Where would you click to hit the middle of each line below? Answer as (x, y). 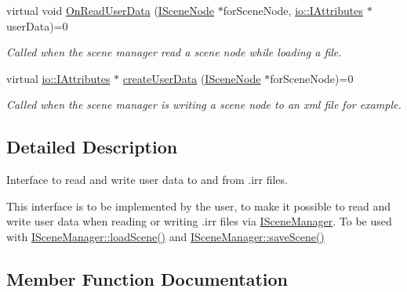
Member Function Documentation (147, 278)
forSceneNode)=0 (312, 78)
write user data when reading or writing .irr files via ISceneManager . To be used (199, 221)
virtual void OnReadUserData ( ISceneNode (111, 10)
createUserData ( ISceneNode (192, 78)
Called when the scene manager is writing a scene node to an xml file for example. (204, 105)
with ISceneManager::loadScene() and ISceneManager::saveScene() (165, 236)
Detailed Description (92, 147)
